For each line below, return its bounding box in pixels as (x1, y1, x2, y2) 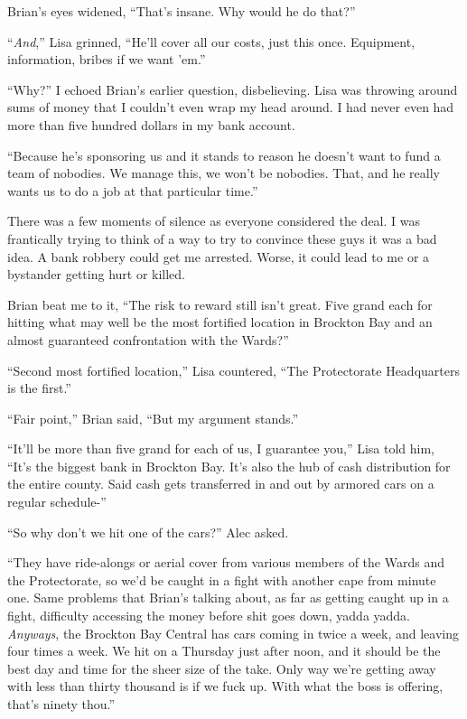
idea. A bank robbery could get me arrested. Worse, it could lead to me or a (7, 247, 430, 266)
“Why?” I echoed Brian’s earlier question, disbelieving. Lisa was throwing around (7, 79, 458, 98)
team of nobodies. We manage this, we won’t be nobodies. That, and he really (7, 163, 440, 182)
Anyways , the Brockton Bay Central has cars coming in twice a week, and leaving (7, 623, 459, 642)
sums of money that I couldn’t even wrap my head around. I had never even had (7, 98, 454, 117)
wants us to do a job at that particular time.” (7, 181, 258, 200)
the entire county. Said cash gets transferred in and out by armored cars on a (7, 474, 434, 493)
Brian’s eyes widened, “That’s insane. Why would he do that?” (7, 2, 356, 20)
